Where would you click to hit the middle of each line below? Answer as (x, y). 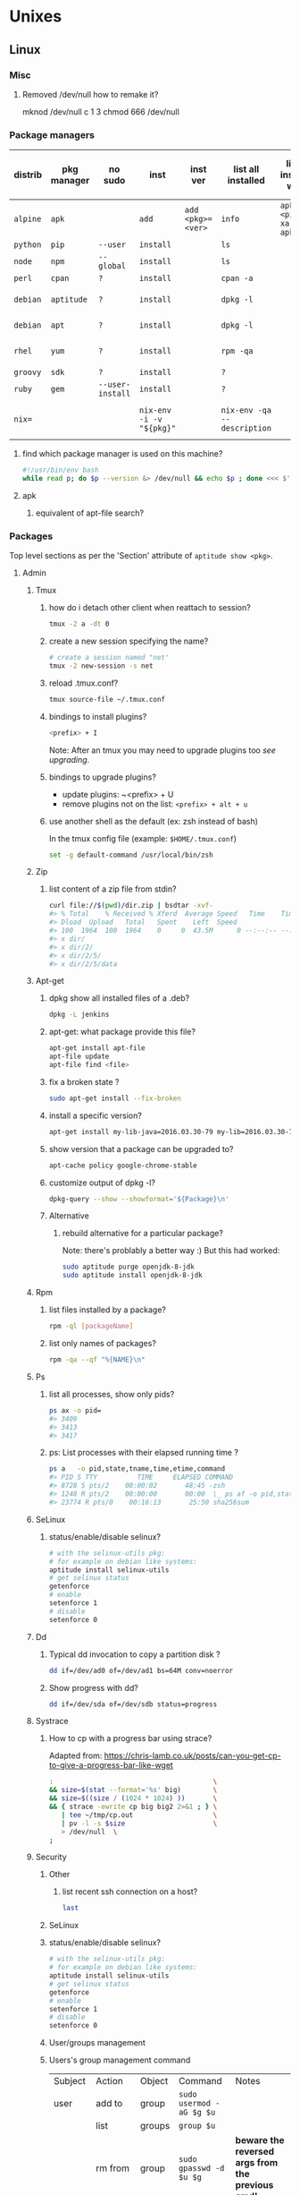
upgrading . (69, 759)
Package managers (52, 134)
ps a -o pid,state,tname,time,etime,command (137, 1469)
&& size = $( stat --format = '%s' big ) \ (133, 1790)
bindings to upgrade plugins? (102, 777)
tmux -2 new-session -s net (101, 666)
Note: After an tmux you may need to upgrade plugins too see (162, 750)
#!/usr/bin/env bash (60, 470)
